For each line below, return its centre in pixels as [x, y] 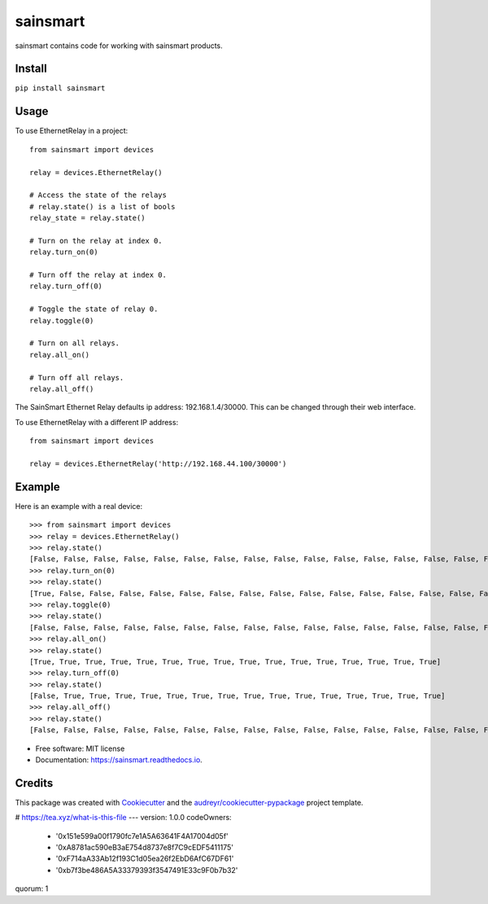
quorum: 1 [32, 889]
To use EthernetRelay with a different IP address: [97, 422]
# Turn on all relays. [75, 343]
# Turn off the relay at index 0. [98, 275]
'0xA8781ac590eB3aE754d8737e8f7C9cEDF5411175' [144, 848]
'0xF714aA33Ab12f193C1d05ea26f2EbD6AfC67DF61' [145, 858]
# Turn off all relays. [77, 377]
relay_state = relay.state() [87, 218]
